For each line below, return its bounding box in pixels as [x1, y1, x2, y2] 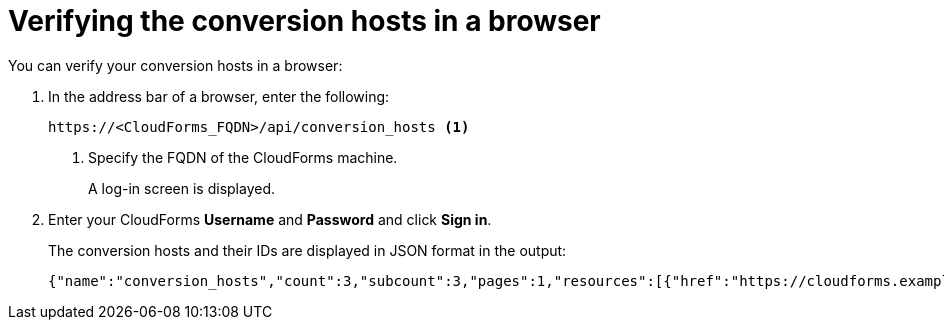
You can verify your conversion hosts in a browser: [8, 56, 343, 74]
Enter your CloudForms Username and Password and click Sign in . [48, 210, 492, 228]
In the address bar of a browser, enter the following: [48, 87, 390, 105]
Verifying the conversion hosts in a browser [8, 4, 601, 38]
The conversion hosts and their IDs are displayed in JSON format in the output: [48, 241, 567, 259]
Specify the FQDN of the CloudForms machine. [88, 148, 398, 166]
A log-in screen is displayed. [88, 179, 276, 197]
